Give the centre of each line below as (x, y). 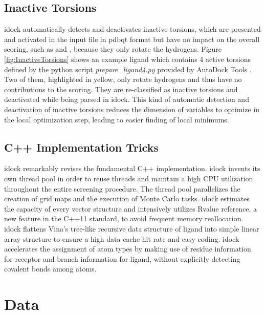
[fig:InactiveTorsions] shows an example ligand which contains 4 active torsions (128, 59)
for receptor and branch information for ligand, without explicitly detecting (122, 258)
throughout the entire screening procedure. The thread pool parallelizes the (122, 188)
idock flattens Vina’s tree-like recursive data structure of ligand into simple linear (132, 228)
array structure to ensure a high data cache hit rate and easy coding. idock (122, 238)
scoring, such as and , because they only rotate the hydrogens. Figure (113, 49)
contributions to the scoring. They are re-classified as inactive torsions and (121, 89)
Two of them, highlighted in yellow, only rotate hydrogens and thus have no (123, 79)
